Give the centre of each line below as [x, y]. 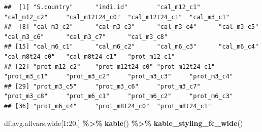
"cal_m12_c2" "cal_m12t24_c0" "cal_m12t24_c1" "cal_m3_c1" [117, 17]
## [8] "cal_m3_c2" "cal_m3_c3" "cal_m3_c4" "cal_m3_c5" [132, 27]
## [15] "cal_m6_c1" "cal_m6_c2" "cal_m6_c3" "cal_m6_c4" [132, 47]
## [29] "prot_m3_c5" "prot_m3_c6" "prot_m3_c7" [102, 86]
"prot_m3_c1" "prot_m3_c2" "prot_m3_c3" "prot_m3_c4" [119, 77]
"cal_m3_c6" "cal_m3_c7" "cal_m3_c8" [86, 37]
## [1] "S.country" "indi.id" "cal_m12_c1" [102, 7]
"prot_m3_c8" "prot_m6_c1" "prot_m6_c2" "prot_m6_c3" [119, 96]
